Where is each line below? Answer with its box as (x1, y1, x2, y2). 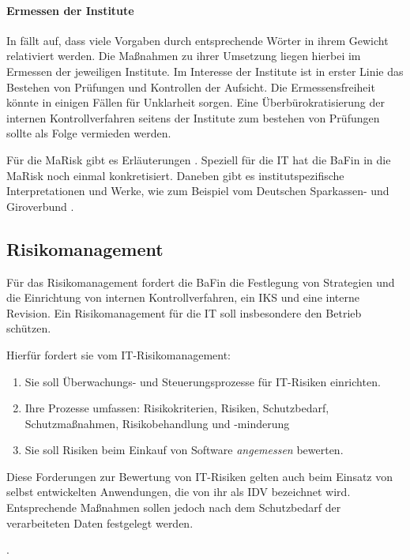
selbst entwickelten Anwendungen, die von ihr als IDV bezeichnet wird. (6, 483, 351, 500)
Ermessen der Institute (6, 2, 134, 18)
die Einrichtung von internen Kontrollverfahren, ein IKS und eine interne (6, 289, 359, 306)
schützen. (6, 320, 51, 336)
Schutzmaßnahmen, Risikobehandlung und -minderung (24, 415, 290, 431)
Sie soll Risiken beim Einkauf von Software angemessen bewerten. (24, 442, 344, 458)
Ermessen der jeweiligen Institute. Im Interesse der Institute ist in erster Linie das (6, 62, 404, 79)
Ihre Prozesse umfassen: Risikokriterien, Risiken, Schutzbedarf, (24, 400, 329, 416)
